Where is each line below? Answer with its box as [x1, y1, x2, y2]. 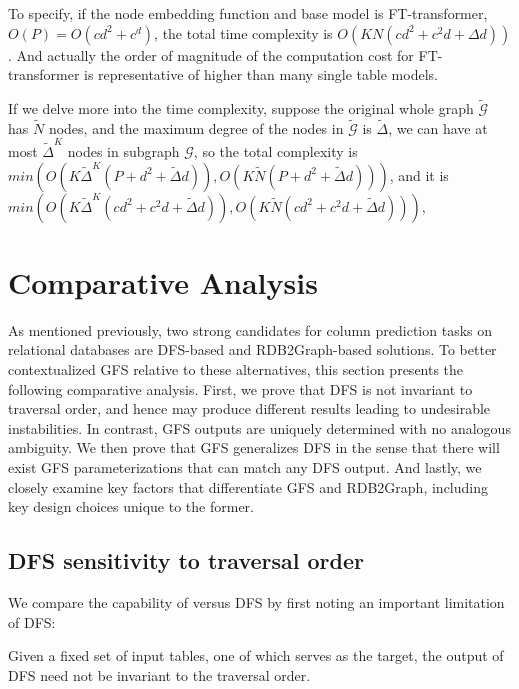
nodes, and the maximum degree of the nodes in [48, 117, 344, 138]
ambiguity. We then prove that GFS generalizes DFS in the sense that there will [8, 437, 500, 458]
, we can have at [388, 117, 488, 138]
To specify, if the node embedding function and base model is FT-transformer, [8, 3, 488, 23]
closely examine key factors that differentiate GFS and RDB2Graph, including [8, 476, 488, 497]
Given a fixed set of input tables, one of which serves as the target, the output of [8, 645, 504, 666]
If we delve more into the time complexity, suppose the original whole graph [8, 98, 474, 118]
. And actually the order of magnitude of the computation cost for [8, 44, 414, 65]
